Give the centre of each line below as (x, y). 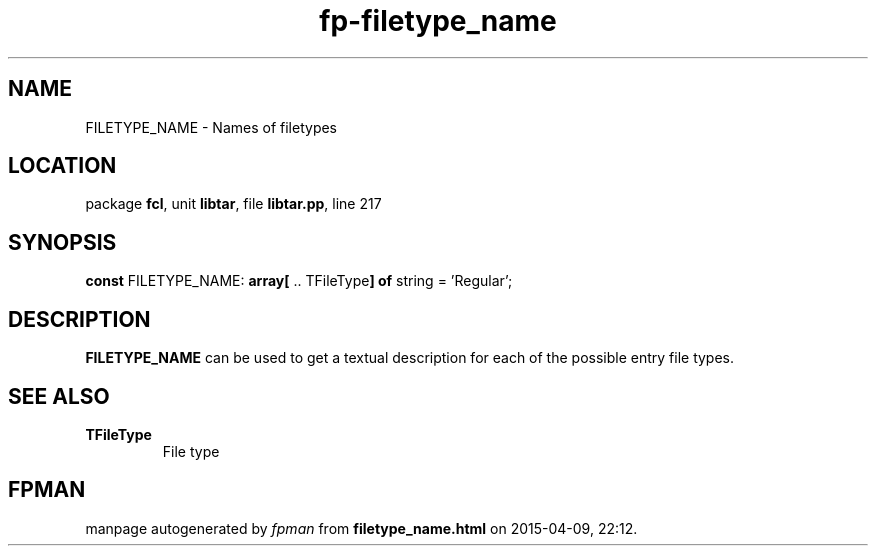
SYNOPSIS (62, 242)
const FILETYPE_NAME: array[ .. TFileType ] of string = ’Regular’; (299, 281)
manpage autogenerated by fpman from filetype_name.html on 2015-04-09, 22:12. (361, 528)
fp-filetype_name (438, 21)
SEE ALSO (59, 396)
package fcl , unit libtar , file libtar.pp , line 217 (233, 204)
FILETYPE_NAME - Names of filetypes (211, 127)
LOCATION (62, 166)
